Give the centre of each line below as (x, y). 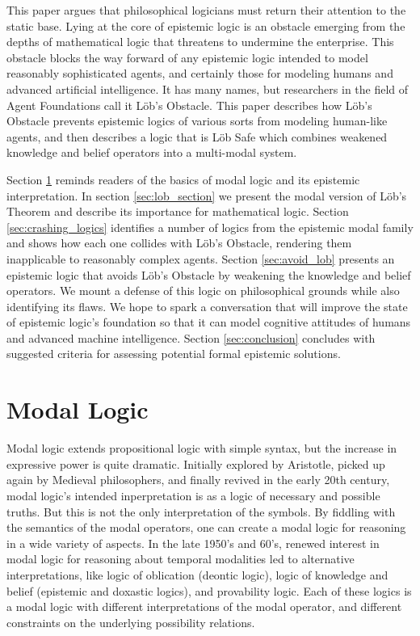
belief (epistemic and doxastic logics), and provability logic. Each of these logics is (209, 590)
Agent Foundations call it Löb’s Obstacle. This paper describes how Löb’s (189, 105)
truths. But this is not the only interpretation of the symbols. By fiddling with (201, 511)
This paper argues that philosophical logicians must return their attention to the (206, 10)
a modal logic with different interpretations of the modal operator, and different (204, 607)
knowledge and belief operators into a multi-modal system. (152, 152)
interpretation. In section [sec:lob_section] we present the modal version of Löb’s (207, 195)
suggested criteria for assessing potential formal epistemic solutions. (174, 354)
